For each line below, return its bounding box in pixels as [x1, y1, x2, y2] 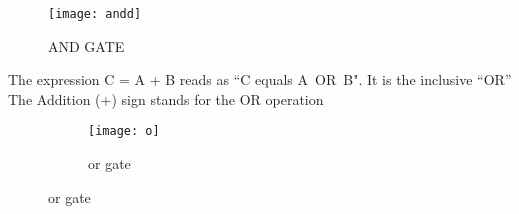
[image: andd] [48, 7, 142, 21]
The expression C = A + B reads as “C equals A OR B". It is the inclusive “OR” [8, 69, 512, 90]
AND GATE [48, 35, 125, 56]
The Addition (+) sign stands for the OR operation [8, 88, 324, 109]
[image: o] [88, 124, 160, 139]
